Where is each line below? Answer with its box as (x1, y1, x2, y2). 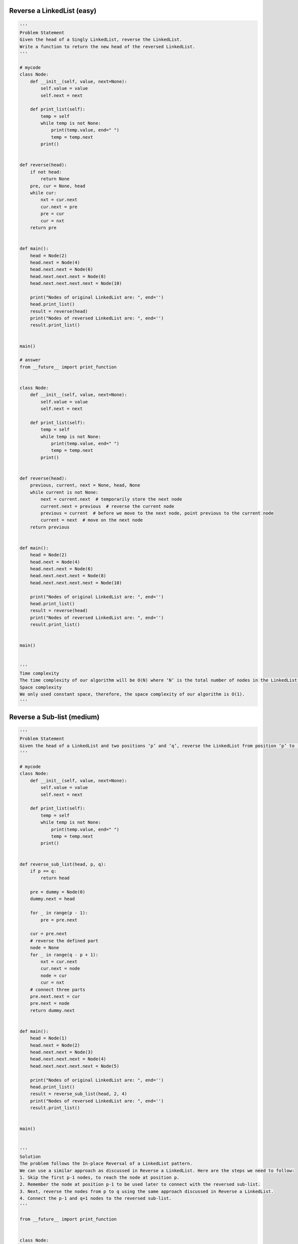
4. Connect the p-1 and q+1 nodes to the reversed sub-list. (19, 1196, 172, 1201)
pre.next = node (30, 1001, 70, 1006)
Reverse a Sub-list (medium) (9, 713, 100, 721)
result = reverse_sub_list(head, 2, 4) (30, 1091, 128, 1097)
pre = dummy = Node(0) (30, 889, 85, 895)
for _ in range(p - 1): (30, 910, 88, 916)
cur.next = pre (40, 204, 78, 209)
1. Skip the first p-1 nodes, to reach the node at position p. (19, 1175, 180, 1180)
